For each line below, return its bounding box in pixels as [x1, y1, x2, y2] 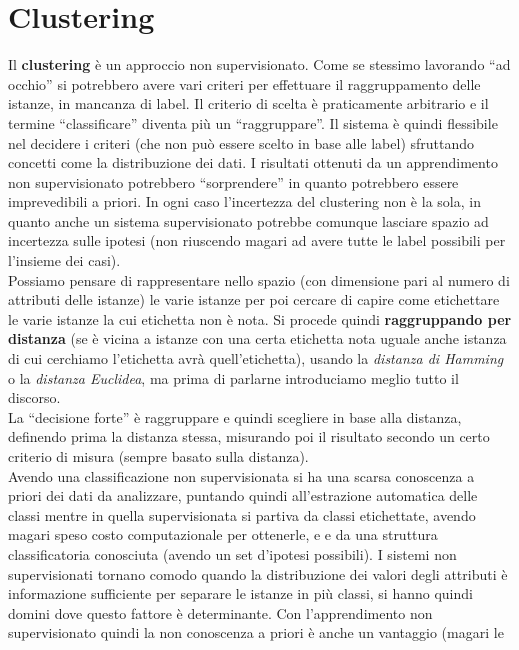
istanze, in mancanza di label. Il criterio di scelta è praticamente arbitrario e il [8, 93, 489, 114]
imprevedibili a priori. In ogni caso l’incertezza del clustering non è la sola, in [8, 191, 481, 212]
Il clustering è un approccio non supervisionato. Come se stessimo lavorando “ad [8, 54, 511, 75]
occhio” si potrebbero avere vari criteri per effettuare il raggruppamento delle [8, 73, 481, 94]
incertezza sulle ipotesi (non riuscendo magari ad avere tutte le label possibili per [8, 230, 506, 251]
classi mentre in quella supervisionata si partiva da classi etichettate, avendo [8, 504, 476, 525]
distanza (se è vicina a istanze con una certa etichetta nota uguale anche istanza [8, 328, 507, 349]
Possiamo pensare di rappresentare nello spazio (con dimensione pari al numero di [8, 269, 510, 290]
